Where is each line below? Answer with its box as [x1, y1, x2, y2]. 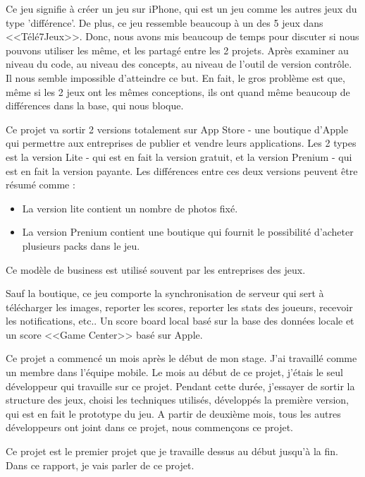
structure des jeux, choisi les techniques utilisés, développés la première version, [6, 392, 349, 407]
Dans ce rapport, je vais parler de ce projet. [6, 457, 194, 472]
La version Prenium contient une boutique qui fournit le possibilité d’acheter [22, 224, 354, 239]
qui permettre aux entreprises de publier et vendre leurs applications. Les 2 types [6, 135, 357, 150]
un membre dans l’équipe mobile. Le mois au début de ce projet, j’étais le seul [6, 365, 343, 380]
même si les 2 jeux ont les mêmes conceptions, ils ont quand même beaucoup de [6, 84, 350, 99]
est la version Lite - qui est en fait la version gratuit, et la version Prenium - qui [6, 149, 352, 164]
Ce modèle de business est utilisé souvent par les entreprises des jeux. [6, 262, 306, 277]
